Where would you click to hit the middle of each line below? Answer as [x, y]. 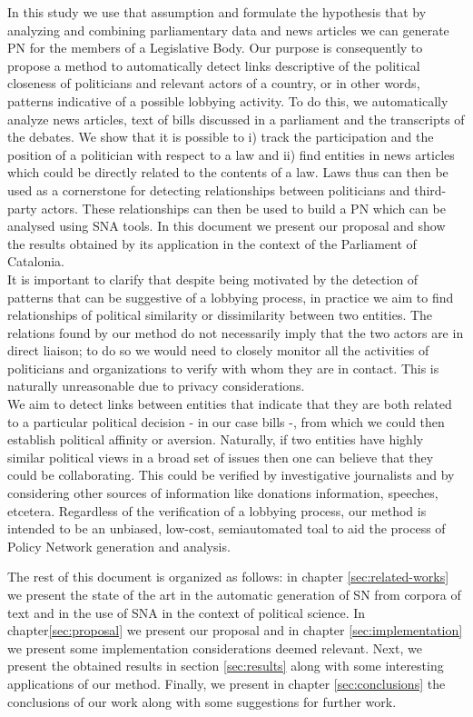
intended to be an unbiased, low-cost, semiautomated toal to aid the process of [227, 528]
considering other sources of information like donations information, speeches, [223, 493]
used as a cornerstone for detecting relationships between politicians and [209, 189]
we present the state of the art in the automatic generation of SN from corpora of [234, 594]
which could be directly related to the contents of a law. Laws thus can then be [228, 172]
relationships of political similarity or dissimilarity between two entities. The [220, 315]
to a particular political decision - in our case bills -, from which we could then [226, 421]
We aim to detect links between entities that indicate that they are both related [230, 404]
